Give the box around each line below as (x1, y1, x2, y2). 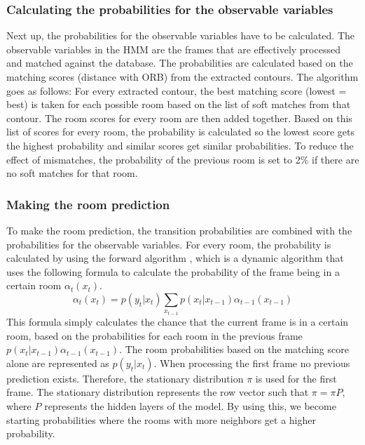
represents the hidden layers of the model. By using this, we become (44, 398, 336, 413)
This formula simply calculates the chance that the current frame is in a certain (6, 314, 349, 328)
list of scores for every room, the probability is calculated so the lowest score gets (6, 124, 354, 139)
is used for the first (255, 371, 337, 385)
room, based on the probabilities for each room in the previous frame (6, 328, 303, 343)
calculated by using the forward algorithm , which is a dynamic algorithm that (6, 251, 344, 265)
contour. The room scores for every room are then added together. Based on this (6, 110, 352, 125)
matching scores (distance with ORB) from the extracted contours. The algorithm (6, 69, 359, 84)
